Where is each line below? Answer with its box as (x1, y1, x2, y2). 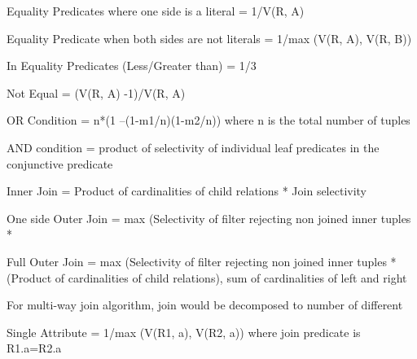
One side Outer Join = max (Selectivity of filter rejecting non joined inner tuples (7, 209, 411, 226)
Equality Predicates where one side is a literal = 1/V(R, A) (7, 2, 305, 19)
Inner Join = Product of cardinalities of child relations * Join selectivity (7, 182, 367, 199)
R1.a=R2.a (7, 339, 62, 357)
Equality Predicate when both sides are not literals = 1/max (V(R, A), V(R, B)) (7, 29, 412, 46)
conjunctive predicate (7, 155, 113, 172)
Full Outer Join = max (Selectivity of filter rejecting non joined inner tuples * (7, 252, 397, 269)
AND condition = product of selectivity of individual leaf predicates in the (7, 138, 380, 155)
